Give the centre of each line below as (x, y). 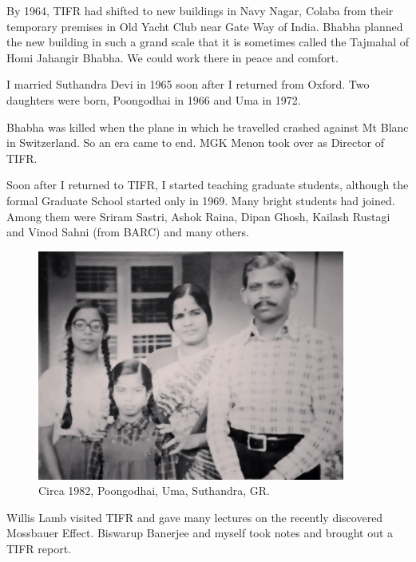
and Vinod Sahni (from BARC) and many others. (128, 232)
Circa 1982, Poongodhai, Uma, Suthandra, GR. (154, 491)
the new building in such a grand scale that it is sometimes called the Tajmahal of (208, 42)
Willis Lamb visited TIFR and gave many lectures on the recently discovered (195, 517)
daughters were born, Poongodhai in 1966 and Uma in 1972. (154, 99)
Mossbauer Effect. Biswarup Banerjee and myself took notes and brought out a (200, 533)
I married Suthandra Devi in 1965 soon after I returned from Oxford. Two (188, 84)
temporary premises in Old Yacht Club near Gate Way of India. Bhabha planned (205, 26)
